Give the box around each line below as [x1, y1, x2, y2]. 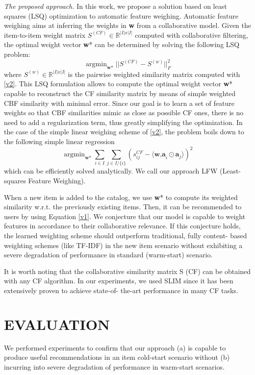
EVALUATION [4, 314, 110, 334]
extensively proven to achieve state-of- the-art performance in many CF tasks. [4, 285, 238, 295]
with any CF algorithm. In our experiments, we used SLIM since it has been [4, 275, 233, 286]
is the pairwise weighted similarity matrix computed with [68, 69, 240, 79]
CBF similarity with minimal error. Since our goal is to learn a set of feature [4, 98, 234, 108]
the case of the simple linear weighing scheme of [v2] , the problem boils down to [4, 126, 244, 137]
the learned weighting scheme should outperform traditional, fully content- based [4, 230, 247, 240]
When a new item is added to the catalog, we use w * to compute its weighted [4, 192, 238, 202]
